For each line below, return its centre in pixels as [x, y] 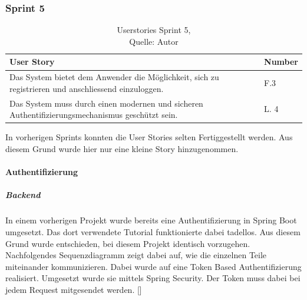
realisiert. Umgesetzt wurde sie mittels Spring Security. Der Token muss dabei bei [153, 278]
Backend [23, 195]
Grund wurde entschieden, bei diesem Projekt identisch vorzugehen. [128, 243]
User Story [32, 62]
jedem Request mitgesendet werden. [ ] [74, 289]
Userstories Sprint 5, [154, 30]
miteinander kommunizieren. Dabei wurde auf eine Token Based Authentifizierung [153, 266]
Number [281, 62]
